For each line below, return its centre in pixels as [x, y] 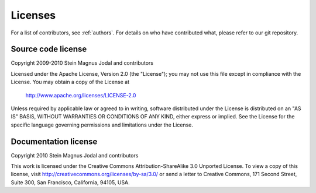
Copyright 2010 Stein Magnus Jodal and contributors [75, 155]
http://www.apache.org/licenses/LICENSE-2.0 [81, 95]
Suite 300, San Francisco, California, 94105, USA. [70, 182]
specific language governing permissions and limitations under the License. [102, 125]
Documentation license [54, 141]
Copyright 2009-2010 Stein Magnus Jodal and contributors [82, 63]
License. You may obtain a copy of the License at [70, 82]
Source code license [49, 49]
